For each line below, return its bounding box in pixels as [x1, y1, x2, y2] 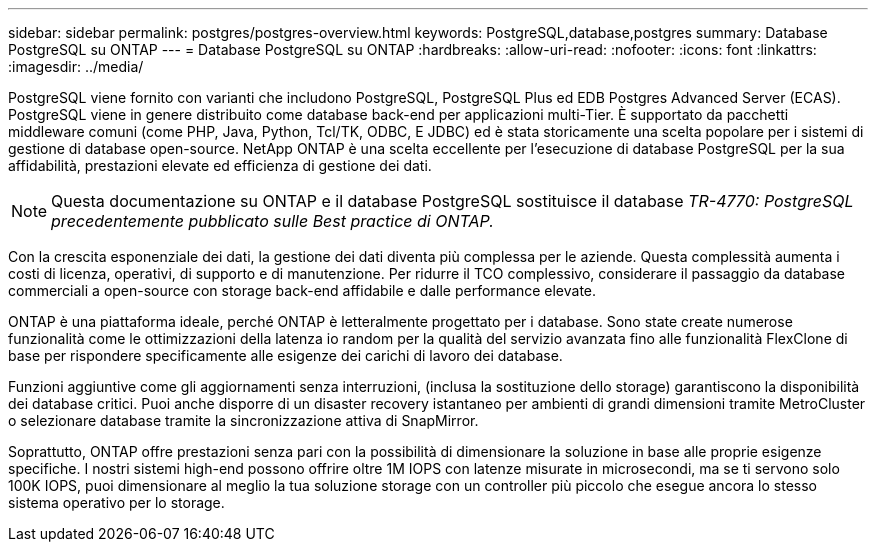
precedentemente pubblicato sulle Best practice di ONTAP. [51, 211, 494, 231]
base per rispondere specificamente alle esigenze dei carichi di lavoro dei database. [8, 347, 563, 364]
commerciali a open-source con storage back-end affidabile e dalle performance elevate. [8, 282, 597, 299]
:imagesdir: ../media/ [8, 58, 144, 75]
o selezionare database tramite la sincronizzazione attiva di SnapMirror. [8, 412, 479, 429]
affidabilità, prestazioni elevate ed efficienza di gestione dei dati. [8, 157, 432, 174]
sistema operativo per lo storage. [8, 494, 225, 511]
